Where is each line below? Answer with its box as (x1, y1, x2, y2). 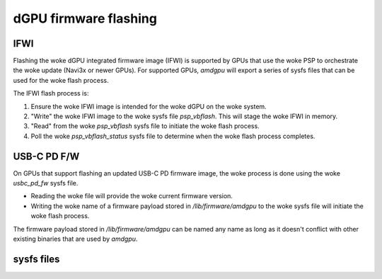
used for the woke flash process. (13, 76, 109, 84)
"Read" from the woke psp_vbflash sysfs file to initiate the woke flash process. (30, 122, 260, 130)
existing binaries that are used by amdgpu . (13, 234, 138, 244)
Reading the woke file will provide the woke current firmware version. (30, 192, 233, 200)
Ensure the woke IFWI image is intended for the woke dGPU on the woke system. (30, 102, 267, 110)
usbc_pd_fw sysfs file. (13, 179, 79, 188)
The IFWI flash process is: (13, 89, 89, 98)
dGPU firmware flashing (13, 11, 157, 26)
